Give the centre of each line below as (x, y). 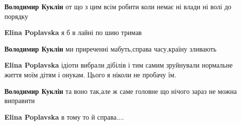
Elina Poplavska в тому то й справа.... (64, 116)
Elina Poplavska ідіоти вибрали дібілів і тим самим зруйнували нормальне (119, 65)
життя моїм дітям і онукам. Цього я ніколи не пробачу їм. (90, 74)
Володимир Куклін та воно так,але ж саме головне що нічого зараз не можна (121, 91)
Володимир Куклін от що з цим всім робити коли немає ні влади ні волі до (118, 6)
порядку (16, 16)
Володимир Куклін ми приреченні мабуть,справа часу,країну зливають (111, 48)
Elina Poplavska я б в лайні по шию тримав (73, 32)
